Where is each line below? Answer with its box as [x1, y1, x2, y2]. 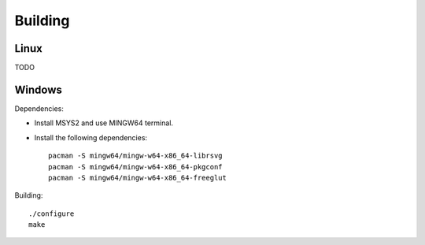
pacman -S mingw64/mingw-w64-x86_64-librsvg [48, 151, 224, 161]
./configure [28, 209, 75, 218]
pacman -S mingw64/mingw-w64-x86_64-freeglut [48, 173, 227, 182]
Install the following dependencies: [34, 132, 148, 142]
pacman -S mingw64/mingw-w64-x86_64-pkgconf [48, 162, 224, 171]
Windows [14, 83, 62, 96]
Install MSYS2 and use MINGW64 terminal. [34, 118, 173, 128]
